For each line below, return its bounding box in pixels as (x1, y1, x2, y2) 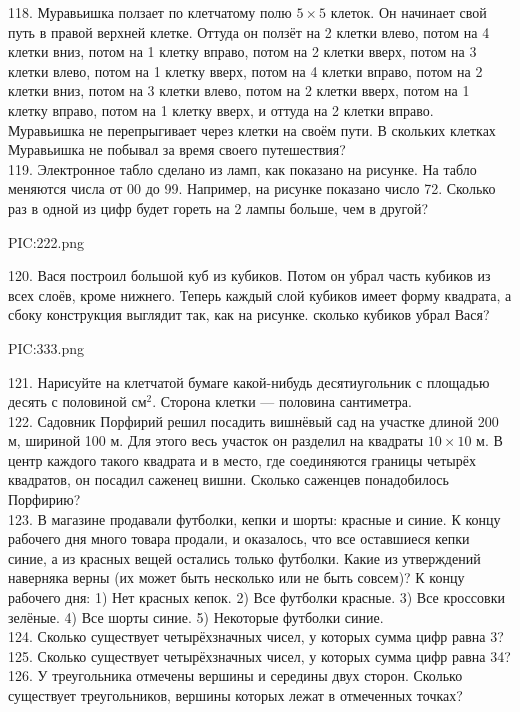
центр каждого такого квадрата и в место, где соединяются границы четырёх (8, 449, 476, 470)
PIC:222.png (8, 231, 85, 252)
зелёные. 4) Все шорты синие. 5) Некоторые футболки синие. (8, 606, 384, 627)
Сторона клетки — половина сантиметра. (160, 391, 412, 412)
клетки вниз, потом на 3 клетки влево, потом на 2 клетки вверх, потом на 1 (8, 80, 470, 101)
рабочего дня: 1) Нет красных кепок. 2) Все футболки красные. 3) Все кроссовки (8, 587, 505, 608)
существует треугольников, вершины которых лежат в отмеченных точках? (8, 685, 463, 705)
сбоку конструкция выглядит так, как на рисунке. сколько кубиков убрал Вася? (8, 304, 490, 325)
